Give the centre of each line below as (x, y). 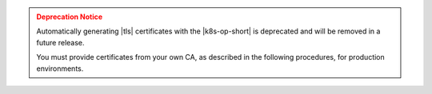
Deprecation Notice (70, 17)
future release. (60, 42)
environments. (60, 69)
